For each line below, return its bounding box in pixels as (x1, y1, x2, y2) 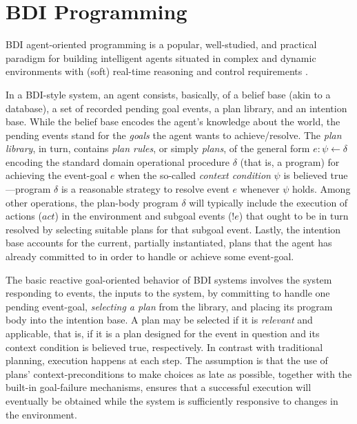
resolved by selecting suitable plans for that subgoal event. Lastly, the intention (6, 222, 341, 236)
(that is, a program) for (240, 154, 340, 169)
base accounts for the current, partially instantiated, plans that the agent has (6, 235, 332, 250)
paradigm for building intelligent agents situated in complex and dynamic (6, 50, 316, 65)
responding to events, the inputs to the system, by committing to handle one (6, 286, 330, 300)
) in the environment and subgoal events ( (54, 209, 232, 223)
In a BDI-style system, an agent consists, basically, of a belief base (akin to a (6, 87, 331, 101)
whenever (240, 182, 280, 196)
